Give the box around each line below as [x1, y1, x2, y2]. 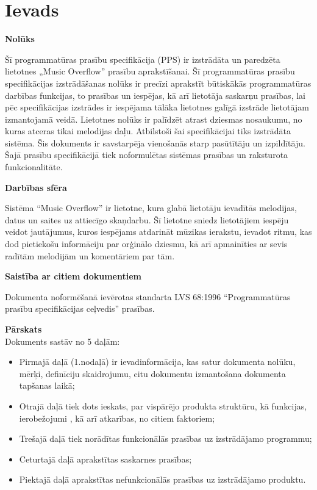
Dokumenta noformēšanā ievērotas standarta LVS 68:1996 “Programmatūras [5, 290, 291, 303]
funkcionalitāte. [5, 160, 63, 173]
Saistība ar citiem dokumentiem [5, 270, 142, 283]
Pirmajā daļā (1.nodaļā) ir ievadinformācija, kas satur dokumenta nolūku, [19, 355, 296, 368]
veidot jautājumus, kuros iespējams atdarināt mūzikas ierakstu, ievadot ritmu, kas [5, 225, 312, 238]
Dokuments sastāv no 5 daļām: [5, 334, 120, 347]
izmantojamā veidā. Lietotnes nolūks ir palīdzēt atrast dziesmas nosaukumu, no [5, 112, 302, 125]
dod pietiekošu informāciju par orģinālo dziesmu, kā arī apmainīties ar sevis [5, 237, 288, 250]
